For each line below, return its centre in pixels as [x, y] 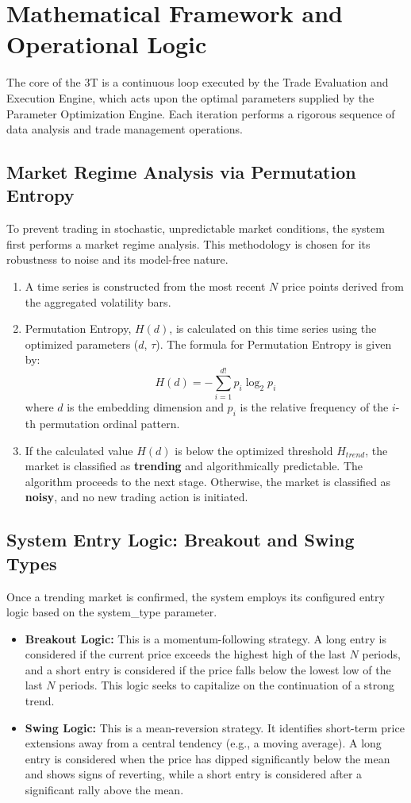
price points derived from [343, 286]
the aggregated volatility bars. [98, 301]
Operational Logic [107, 44]
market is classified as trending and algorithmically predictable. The [194, 466]
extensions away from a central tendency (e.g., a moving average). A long [203, 743]
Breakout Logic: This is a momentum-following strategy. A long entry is [206, 638]
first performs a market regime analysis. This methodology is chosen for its [188, 243]
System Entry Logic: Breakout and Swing [181, 540]
